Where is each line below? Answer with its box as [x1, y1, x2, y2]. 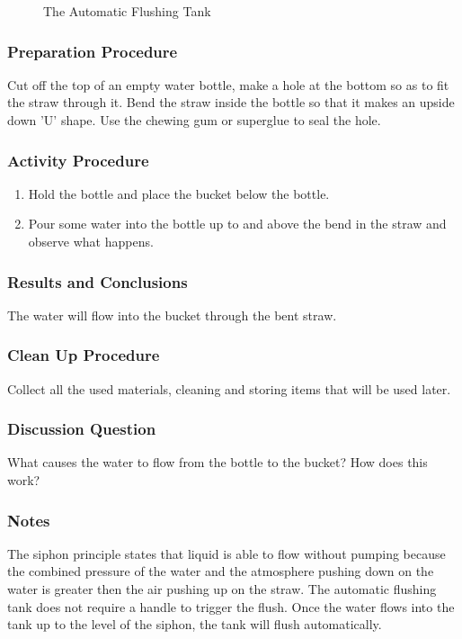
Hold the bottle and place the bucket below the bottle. [28, 184, 330, 202]
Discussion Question [7, 418, 156, 440]
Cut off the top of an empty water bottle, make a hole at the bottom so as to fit [7, 75, 449, 94]
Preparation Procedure [7, 40, 178, 62]
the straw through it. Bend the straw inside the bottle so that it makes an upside [7, 93, 455, 112]
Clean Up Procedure [7, 344, 160, 366]
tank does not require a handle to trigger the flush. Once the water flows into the [7, 597, 455, 616]
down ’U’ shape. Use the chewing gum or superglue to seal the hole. [7, 111, 381, 129]
